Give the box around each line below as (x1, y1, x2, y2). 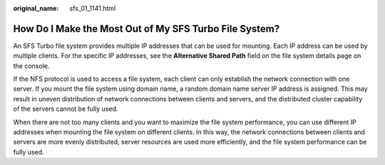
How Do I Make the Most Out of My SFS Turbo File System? (13, 22, 280, 35)
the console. (13, 61, 50, 70)
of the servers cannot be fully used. (13, 104, 118, 114)
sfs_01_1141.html (69, 4, 116, 12)
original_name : (13, 4, 59, 12)
